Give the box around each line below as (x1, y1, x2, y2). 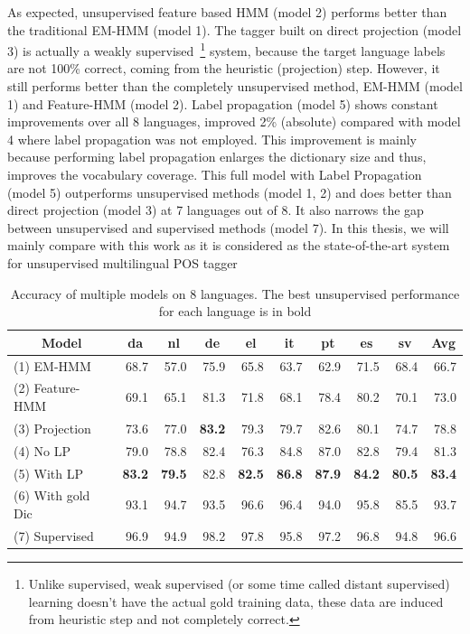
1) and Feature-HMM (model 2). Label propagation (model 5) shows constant (7, 94, 438, 113)
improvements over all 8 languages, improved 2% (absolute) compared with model (7, 112, 461, 131)
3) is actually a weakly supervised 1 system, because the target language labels (7, 39, 446, 60)
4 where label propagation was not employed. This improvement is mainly (7, 129, 417, 148)
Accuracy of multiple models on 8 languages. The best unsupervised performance (10, 284, 460, 303)
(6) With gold (14, 486, 90, 505)
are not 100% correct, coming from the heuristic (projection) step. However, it (7, 59, 440, 78)
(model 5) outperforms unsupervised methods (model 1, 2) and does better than (7, 182, 452, 201)
